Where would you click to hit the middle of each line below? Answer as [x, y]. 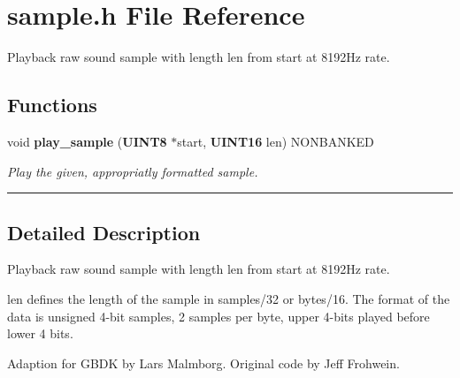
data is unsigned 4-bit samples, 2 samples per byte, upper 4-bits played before [218, 316]
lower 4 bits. [40, 333]
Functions [52, 105]
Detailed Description [104, 232]
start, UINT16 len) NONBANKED [276, 141]
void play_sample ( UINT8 [87, 141]
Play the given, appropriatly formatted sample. [133, 171]
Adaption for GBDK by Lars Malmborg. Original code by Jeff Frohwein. [203, 363]
